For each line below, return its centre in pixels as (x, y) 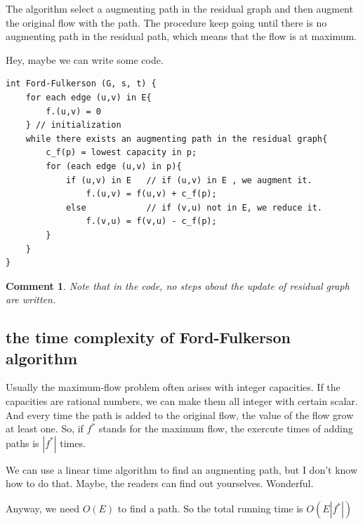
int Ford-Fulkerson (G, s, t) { (81, 84)
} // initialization (73, 125)
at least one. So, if (45, 428)
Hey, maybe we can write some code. (85, 59)
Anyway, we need (42, 509)
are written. (31, 299)
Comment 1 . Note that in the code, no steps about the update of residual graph (178, 285)
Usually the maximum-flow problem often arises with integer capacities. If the (173, 387)
